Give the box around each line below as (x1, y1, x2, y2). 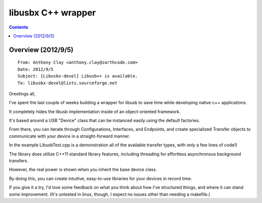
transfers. (9, 158, 29, 164)
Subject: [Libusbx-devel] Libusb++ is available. (17, 73, 138, 79)
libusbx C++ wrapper (9, 7, 96, 18)
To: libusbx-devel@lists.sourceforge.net (17, 80, 117, 86)
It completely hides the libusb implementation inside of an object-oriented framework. (9, 109, 180, 114)
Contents (9, 24, 29, 30)
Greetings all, (9, 91, 36, 96)
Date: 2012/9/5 (17, 66, 54, 72)
